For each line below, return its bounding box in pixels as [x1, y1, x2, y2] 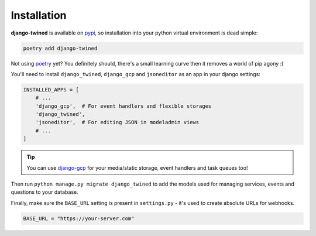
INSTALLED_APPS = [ [23, 86, 79, 93]
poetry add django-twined [23, 45, 98, 52]
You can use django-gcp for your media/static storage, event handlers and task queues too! [26, 164, 248, 171]
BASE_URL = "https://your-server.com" [23, 215, 135, 222]
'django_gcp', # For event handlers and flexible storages [35, 102, 212, 110]
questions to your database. [11, 189, 78, 196]
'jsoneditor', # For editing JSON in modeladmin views [35, 119, 200, 126]
